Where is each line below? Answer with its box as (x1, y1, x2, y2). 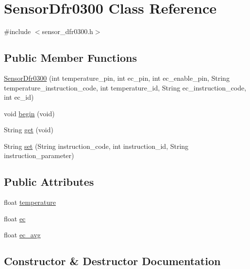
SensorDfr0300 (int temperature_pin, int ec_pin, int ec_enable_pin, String (4, 72, 230, 83)
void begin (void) (4, 108, 55, 118)
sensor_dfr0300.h (42, 26, 93, 36)
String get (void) (4, 125, 53, 135)
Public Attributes (4, 174, 94, 189)
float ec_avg (4, 230, 41, 240)
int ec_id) (4, 92, 34, 102)
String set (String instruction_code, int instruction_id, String (4, 141, 189, 151)
